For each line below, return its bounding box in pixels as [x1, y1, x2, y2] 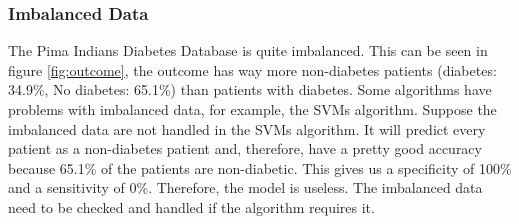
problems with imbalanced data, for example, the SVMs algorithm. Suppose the [8, 99, 497, 119]
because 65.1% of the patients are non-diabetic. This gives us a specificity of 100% [8, 157, 512, 178]
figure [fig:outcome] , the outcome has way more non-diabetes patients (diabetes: [8, 59, 497, 80]
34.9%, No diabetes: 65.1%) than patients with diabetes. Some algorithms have [8, 79, 492, 100]
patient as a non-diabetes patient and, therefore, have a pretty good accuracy [8, 138, 482, 159]
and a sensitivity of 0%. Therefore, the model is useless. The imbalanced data [8, 177, 483, 198]
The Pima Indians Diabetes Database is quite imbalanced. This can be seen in [8, 40, 488, 61]
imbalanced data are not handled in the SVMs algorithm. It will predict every [8, 118, 486, 139]
